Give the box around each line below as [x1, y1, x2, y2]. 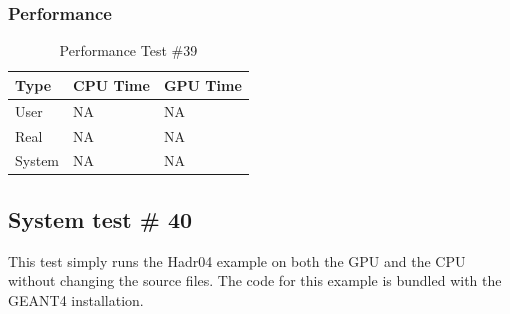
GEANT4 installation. [8, 289, 144, 310]
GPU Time [163, 74, 242, 95]
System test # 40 [8, 203, 193, 234]
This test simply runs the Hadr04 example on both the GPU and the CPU [8, 250, 466, 271]
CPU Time [73, 74, 150, 95]
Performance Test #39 [59, 40, 198, 61]
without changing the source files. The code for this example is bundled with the [8, 270, 502, 291]
